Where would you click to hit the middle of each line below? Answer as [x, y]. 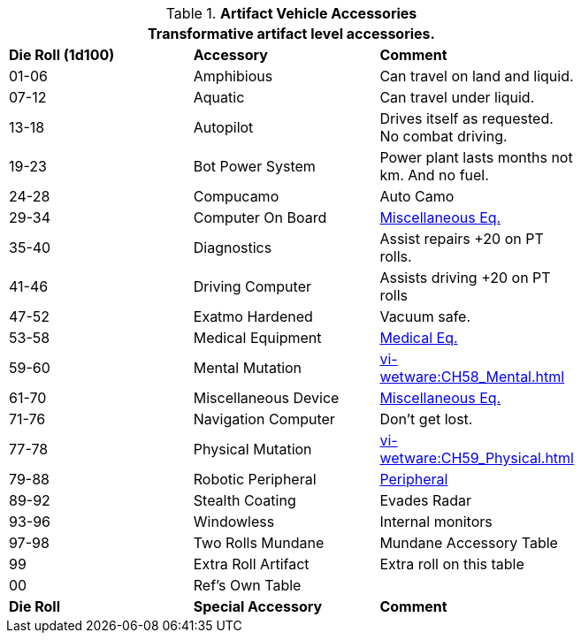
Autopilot [223, 127]
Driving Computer [252, 286]
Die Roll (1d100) [62, 55]
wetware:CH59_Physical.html [477, 458]
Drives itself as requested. [466, 118]
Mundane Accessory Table [469, 543]
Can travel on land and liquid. [477, 76]
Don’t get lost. [426, 419]
